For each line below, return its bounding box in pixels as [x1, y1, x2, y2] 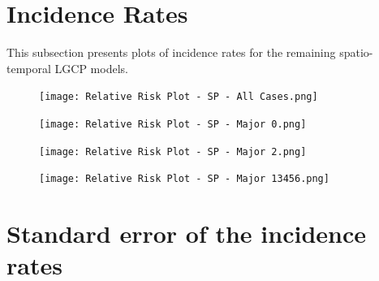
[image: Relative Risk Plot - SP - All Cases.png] [39, 91, 318, 103]
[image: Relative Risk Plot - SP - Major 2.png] [39, 145, 307, 158]
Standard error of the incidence [6, 217, 366, 250]
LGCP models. [54, 59, 128, 76]
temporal [6, 59, 51, 76]
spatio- [339, 44, 373, 61]
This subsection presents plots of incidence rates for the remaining [6, 44, 336, 61]
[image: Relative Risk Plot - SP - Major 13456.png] [39, 173, 329, 185]
